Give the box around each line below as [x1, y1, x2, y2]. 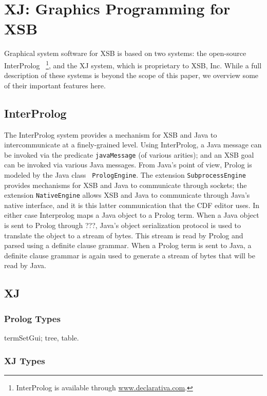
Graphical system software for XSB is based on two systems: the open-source [4, 48, 246, 59]
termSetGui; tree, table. [4, 332, 79, 343]
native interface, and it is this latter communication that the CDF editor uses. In [4, 199, 260, 210]
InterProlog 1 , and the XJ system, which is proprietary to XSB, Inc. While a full [4, 58, 262, 70]
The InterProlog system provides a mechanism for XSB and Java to [4, 129, 217, 140]
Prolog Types [4, 312, 61, 325]
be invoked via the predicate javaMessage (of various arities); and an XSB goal [4, 149, 254, 160]
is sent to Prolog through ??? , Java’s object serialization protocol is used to [4, 220, 241, 231]
